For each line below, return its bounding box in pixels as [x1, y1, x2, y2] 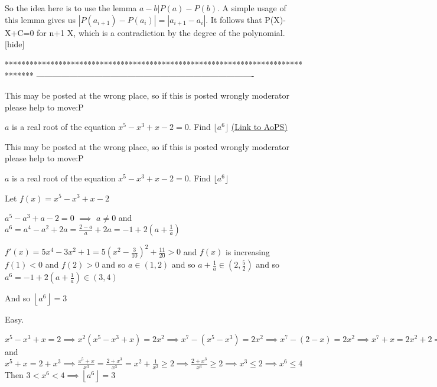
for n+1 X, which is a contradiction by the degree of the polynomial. [37, 26, 285, 38]
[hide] [5, 38, 25, 50]
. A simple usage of [217, 2, 286, 14]
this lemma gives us [5, 13, 76, 25]
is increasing [225, 245, 270, 258]
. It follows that [206, 13, 262, 25]
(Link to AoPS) [231, 121, 288, 133]
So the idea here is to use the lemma [5, 2, 137, 14]
